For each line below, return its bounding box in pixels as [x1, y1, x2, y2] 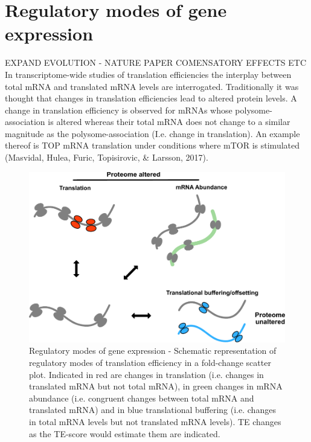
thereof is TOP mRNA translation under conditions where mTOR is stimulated [5, 139, 300, 152]
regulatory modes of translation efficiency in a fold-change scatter [29, 356, 271, 369]
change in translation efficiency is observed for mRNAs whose [5, 103, 232, 116]
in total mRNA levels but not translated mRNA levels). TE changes [29, 415, 281, 428]
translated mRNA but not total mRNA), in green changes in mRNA [29, 380, 283, 392]
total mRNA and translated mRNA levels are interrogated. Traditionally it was [5, 80, 299, 92]
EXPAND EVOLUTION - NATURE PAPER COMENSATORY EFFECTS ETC [5, 56, 306, 69]
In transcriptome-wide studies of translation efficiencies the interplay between [5, 68, 292, 80]
